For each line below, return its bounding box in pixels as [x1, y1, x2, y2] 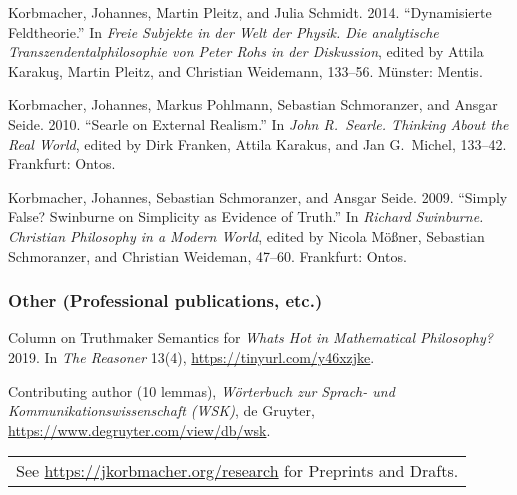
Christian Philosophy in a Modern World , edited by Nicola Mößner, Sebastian [8, 225, 485, 246]
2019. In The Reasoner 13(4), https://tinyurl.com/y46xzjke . [8, 346, 375, 367]
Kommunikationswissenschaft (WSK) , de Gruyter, [8, 400, 315, 421]
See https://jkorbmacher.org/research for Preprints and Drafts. [16, 459, 459, 483]
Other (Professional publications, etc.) [8, 288, 323, 313]
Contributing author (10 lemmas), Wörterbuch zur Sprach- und [8, 380, 395, 401]
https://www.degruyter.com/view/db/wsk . [8, 419, 271, 440]
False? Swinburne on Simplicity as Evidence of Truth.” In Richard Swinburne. [8, 206, 484, 227]
